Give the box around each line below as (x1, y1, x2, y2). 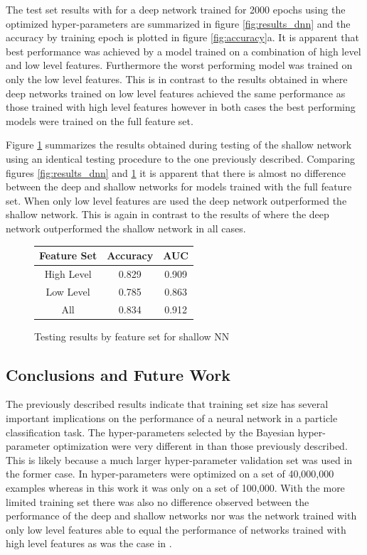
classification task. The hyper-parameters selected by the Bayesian (6, 424, 294, 439)
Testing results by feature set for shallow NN (34, 328, 230, 343)
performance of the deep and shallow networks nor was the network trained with (6, 508, 357, 523)
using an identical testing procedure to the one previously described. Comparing (6, 151, 355, 166)
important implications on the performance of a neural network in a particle (6, 411, 338, 426)
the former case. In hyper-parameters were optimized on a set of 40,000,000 (6, 466, 334, 481)
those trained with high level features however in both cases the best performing (6, 99, 356, 114)
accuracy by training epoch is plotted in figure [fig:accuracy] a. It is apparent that (6, 30, 360, 45)
